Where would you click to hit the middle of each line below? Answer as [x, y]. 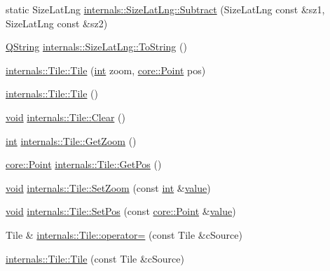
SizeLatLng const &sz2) [57, 23]
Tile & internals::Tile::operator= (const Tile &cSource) [124, 234]
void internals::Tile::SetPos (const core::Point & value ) [121, 211]
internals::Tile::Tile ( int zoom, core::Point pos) [106, 70]
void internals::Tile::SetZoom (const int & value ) [108, 187]
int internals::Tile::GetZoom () [71, 140]
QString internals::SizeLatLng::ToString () [96, 47]
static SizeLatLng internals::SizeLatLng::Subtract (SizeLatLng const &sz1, [165, 9]
